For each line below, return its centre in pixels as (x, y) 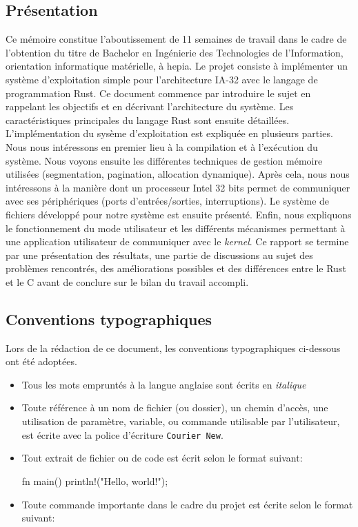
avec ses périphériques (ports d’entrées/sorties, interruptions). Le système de (168, 201)
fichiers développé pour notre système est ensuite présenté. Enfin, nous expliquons (179, 214)
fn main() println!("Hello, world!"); (95, 480)
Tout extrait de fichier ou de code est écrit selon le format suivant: (162, 458)
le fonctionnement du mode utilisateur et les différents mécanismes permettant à (176, 228)
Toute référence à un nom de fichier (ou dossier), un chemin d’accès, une (175, 407)
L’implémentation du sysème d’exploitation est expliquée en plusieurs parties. (169, 133)
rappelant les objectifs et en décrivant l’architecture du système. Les (150, 106)
